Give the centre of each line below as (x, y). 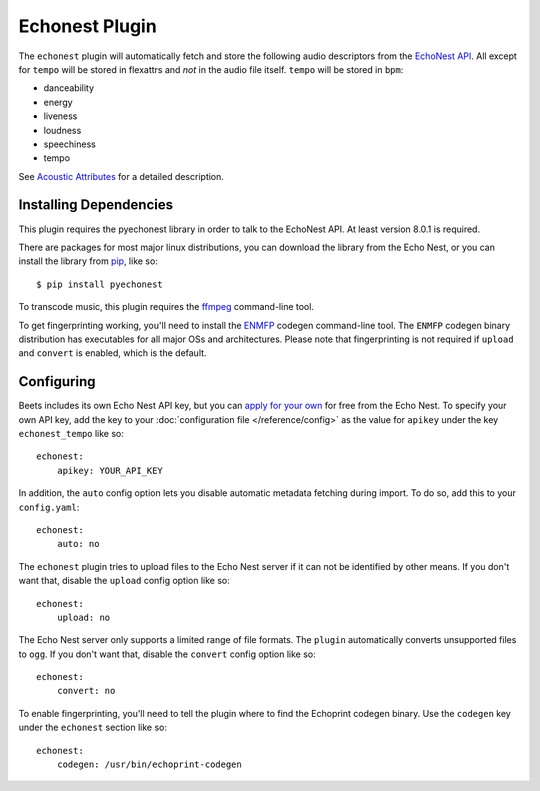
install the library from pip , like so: (88, 261)
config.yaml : (49, 507)
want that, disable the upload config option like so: (124, 581)
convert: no (86, 691)
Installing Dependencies (96, 205)
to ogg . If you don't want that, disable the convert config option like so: (167, 654)
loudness (62, 130)
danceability (69, 88)
